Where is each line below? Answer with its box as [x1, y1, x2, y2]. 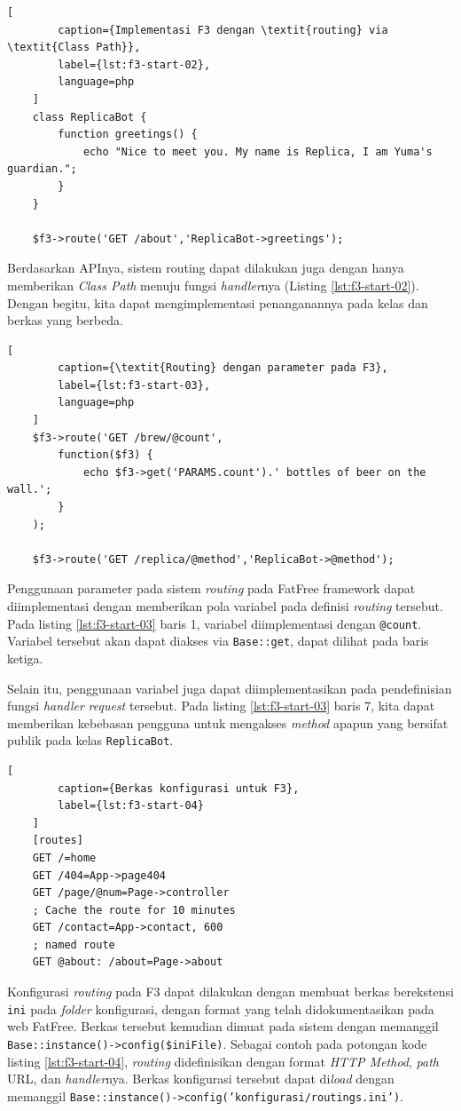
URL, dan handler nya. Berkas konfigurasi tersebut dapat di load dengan [7, 1069, 395, 1088]
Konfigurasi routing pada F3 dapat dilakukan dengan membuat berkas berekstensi [7, 982, 454, 1001]
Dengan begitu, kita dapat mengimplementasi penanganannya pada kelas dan [7, 293, 428, 312]
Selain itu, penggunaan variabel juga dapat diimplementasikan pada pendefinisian [7, 679, 452, 697]
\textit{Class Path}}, [7, 41, 141, 54]
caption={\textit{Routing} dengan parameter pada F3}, [58, 361, 388, 375]
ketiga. [7, 648, 43, 667]
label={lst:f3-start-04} [58, 799, 204, 813]
